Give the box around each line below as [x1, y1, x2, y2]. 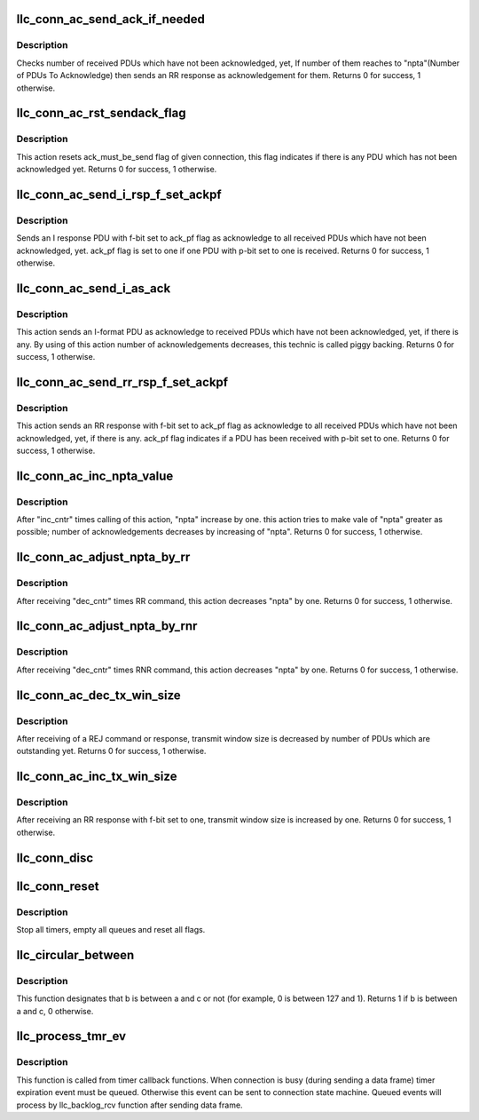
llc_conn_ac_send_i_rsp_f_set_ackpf [16, 187, 222, 202]
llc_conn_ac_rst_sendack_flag [16, 106, 186, 121]
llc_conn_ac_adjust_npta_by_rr [16, 550, 191, 565]
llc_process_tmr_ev [16, 1029, 127, 1044]
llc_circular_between [16, 947, 135, 963]
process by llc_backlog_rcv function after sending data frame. [16, 1100, 243, 1110]
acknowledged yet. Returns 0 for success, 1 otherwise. [16, 164, 217, 175]
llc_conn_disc [16, 850, 94, 865]
